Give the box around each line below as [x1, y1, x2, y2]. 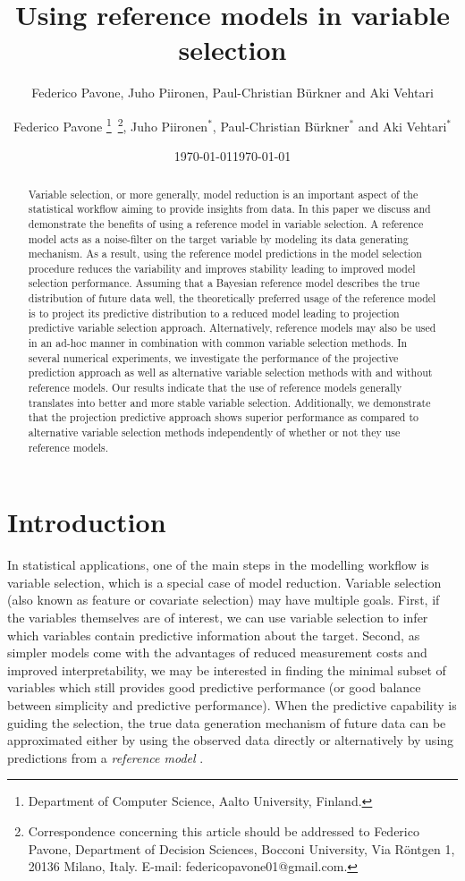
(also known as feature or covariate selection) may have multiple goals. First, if [7, 590, 440, 609]
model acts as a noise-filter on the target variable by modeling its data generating [28, 231, 409, 246]
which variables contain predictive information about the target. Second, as [7, 625, 420, 644]
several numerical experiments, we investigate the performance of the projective [28, 350, 399, 365]
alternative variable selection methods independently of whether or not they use [28, 425, 401, 440]
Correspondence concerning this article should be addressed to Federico [28, 822, 419, 841]
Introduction [7, 504, 166, 540]
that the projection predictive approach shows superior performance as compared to [28, 410, 418, 425]
